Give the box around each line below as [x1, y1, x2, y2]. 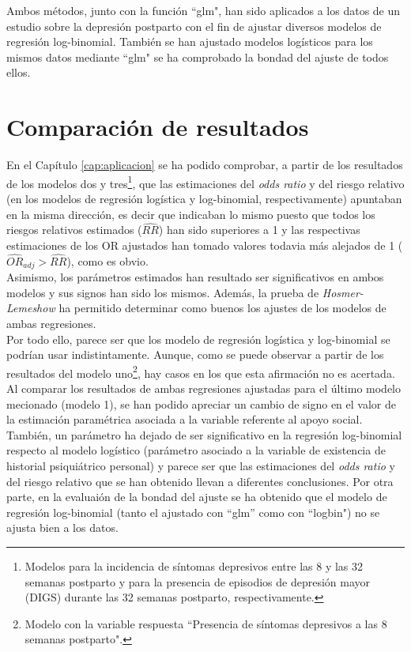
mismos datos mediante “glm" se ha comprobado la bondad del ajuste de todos [6, 48, 389, 65]
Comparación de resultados [6, 111, 309, 143]
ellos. [6, 64, 31, 81]
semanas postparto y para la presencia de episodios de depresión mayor [25, 573, 371, 590]
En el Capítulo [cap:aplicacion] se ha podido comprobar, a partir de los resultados [6, 156, 403, 173]
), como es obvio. [66, 252, 149, 269]
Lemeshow [6, 300, 55, 316]
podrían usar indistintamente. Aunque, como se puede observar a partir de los [6, 346, 384, 363]
